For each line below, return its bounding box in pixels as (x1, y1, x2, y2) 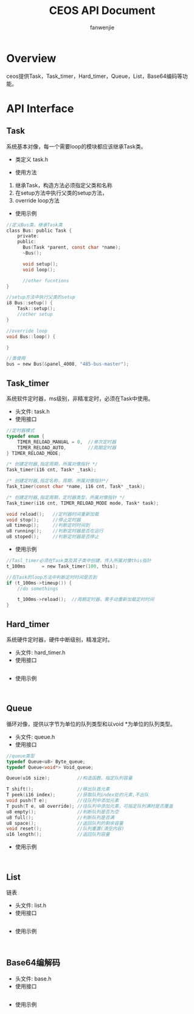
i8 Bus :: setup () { (6, 300, 53, 306)
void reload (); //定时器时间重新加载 (6, 511, 99, 517)
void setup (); (22, 261, 59, 267)
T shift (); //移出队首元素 (6, 786, 110, 793)
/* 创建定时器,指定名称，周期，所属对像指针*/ (6, 478, 109, 484)
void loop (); (22, 266, 56, 273)
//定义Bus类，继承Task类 (6, 221, 63, 228)
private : (17, 233, 40, 239)
